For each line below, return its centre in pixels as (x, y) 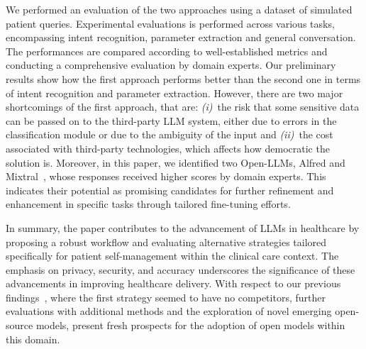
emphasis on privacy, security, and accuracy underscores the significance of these (181, 269)
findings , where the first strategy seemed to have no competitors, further (166, 297)
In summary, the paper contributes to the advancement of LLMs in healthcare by (183, 227)
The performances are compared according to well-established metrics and (167, 51)
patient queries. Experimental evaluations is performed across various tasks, (170, 23)
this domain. (33, 339)
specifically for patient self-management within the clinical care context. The (172, 256)
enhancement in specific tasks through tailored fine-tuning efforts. (148, 204)
